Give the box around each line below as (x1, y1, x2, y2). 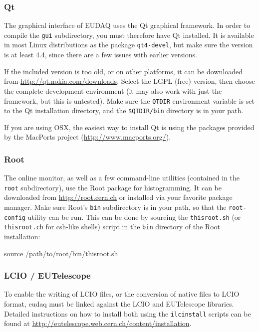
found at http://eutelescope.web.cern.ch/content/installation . (4, 318, 192, 329)
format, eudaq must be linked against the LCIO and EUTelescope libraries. (4, 299, 234, 309)
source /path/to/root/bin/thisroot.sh (4, 248, 118, 258)
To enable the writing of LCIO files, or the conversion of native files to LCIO (4, 289, 240, 299)
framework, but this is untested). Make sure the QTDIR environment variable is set (4, 95, 255, 106)
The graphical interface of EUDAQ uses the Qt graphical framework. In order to (4, 20, 251, 30)
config (4, 214, 25, 221)
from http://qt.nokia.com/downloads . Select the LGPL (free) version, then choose (4, 76, 255, 86)
